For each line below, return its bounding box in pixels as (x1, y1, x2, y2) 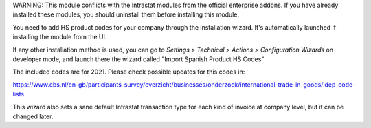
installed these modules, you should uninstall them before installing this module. (12, 10, 240, 19)
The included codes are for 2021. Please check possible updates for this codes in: (12, 67, 245, 76)
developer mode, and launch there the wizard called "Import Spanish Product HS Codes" (12, 55, 265, 63)
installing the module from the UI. (12, 33, 107, 41)
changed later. (12, 112, 54, 120)
